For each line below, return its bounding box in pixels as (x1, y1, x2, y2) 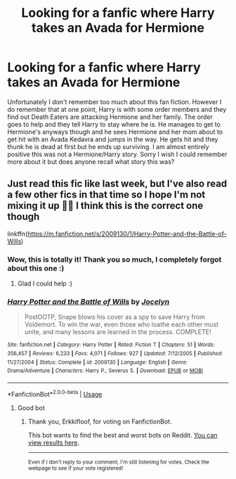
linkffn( (7, 229, 28, 238)
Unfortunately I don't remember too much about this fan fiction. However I (7, 97, 222, 106)
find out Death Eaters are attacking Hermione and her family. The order (7, 113, 213, 121)
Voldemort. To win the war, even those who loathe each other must (24, 320, 219, 328)
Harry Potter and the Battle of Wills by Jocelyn (7, 297, 170, 307)
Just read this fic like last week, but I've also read (7, 178, 228, 190)
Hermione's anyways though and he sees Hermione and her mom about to (7, 127, 223, 136)
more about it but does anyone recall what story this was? (7, 157, 175, 166)
